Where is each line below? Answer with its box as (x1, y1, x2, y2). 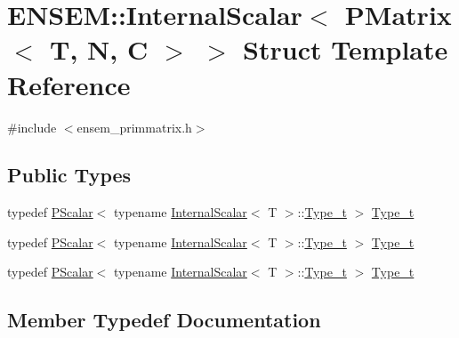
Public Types (7, 161, 132, 189)
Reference (7, 66, 131, 102)
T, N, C (50, 31, 149, 68)
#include (7, 117, 57, 136)
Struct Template (243, 31, 448, 68)
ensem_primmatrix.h (76, 117, 192, 136)
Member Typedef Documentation (7, 306, 321, 334)
